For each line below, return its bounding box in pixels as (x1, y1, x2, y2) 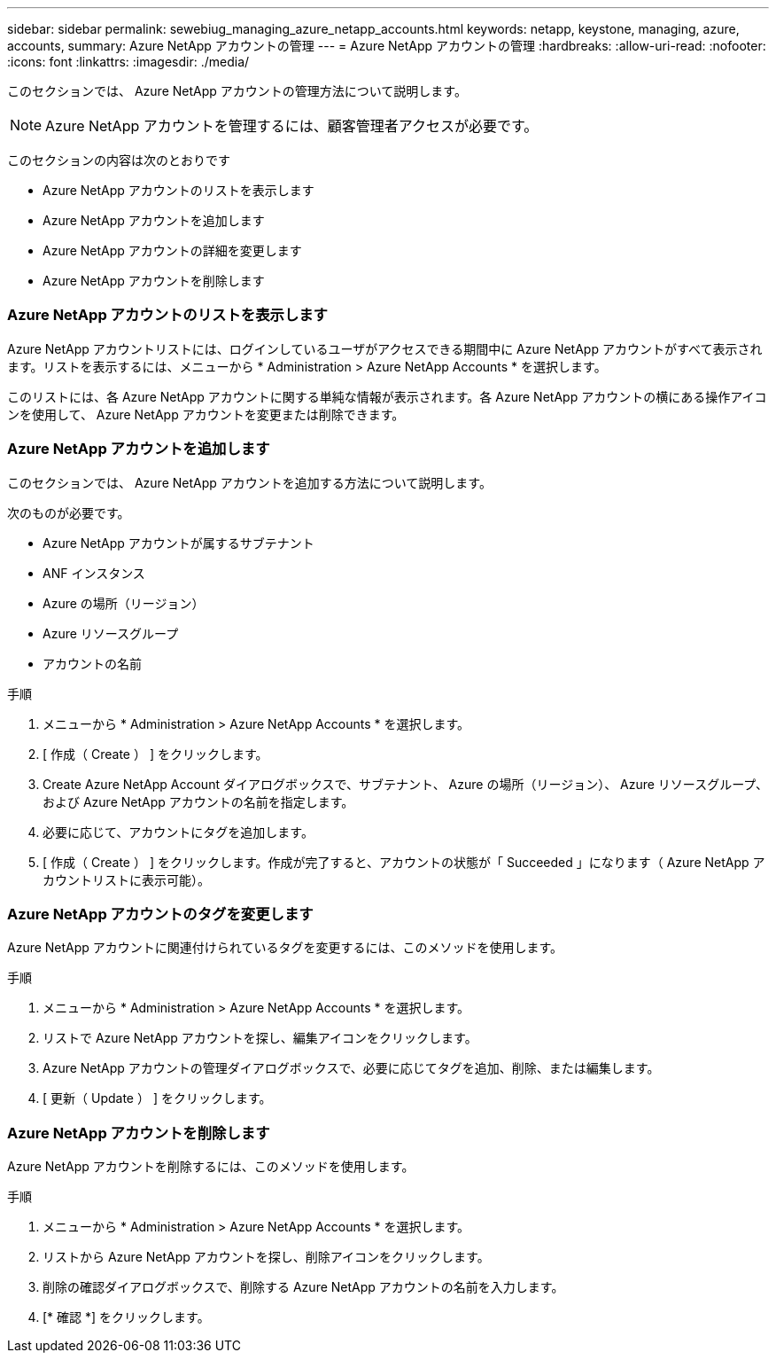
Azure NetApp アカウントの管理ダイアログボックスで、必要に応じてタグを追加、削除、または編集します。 (43, 1060, 660, 1076)
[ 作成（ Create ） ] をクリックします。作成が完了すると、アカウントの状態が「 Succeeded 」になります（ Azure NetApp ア (43, 854, 765, 870)
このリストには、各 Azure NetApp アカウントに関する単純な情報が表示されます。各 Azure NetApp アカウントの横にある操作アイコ (7, 388, 767, 404)
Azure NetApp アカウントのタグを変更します (7, 904, 314, 923)
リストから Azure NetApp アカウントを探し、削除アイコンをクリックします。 (43, 1249, 490, 1264)
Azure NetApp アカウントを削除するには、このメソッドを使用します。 (7, 1159, 415, 1174)
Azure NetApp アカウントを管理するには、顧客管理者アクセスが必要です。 (45, 117, 539, 135)
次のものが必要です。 (7, 504, 130, 520)
